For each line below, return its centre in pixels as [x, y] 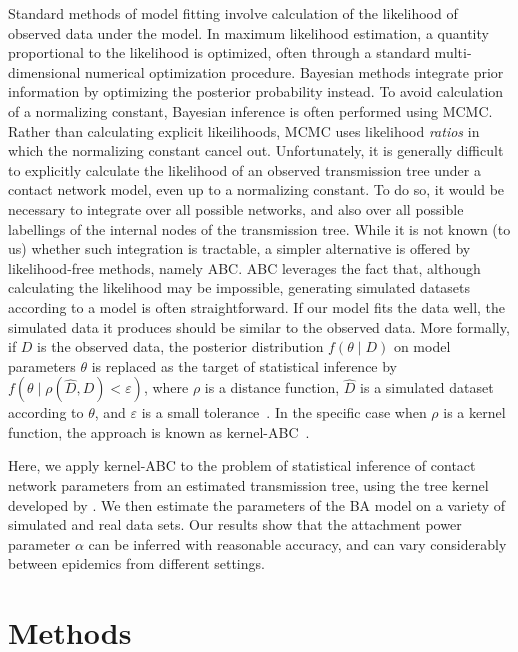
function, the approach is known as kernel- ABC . [159, 431]
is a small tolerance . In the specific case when [284, 412]
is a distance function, [272, 387]
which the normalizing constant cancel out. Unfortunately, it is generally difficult [256, 150]
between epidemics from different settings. [136, 563]
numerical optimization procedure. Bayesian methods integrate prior [294, 71]
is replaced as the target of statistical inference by [244, 365]
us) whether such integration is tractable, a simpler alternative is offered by [239, 248]
